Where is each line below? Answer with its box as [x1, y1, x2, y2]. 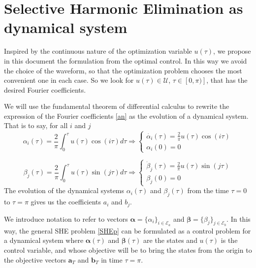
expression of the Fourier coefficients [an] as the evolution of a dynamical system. [4, 110, 249, 121]
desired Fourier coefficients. [4, 84, 86, 95]
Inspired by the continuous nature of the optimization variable [4, 46, 192, 56]
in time [101, 254, 123, 265]
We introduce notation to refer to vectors [4, 213, 128, 224]
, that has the [206, 75, 248, 85]
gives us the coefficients [31, 197, 101, 207]
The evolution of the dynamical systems [4, 185, 125, 196]
